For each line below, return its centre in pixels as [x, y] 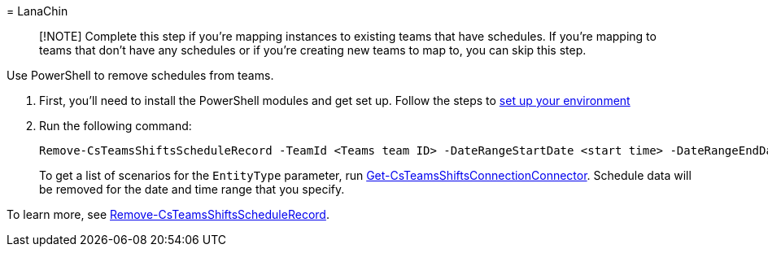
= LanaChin [37, 11]
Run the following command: [116, 126]
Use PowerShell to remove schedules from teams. [140, 75]
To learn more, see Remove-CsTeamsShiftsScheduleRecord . [168, 214]
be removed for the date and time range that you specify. [192, 189]
